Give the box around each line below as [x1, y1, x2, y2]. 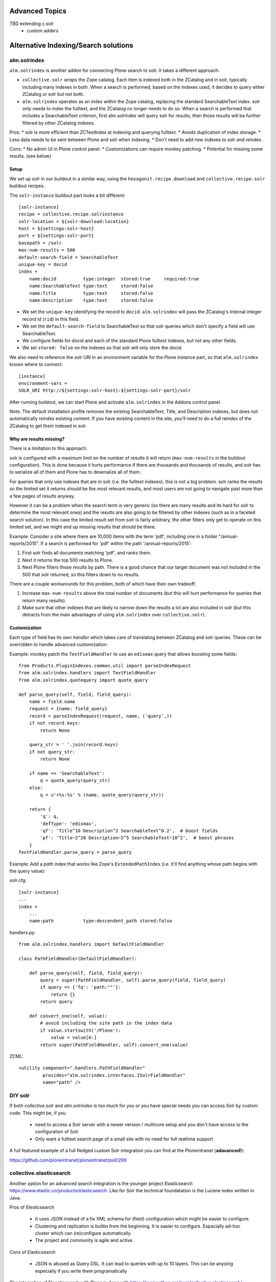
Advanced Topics [9, 7, 66, 15]
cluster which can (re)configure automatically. [35, 1230, 132, 1236]
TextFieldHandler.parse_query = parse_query [18, 849, 132, 855]
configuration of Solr [35, 1129, 79, 1135]
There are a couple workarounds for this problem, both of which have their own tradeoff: [9, 580, 196, 587]
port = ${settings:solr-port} [18, 233, 95, 238]
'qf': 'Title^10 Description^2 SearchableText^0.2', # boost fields [40, 828, 218, 833]
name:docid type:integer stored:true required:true [29, 276, 199, 282]
